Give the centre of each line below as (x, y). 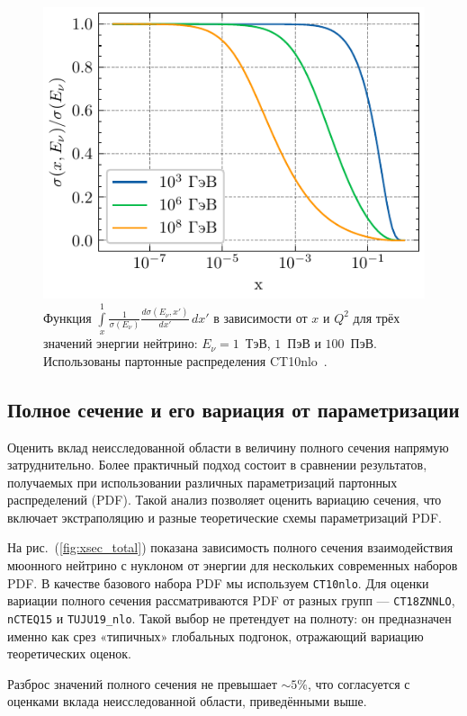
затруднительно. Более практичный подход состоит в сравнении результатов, (217, 465)
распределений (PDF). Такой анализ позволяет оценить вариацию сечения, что (225, 500)
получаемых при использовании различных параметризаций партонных (202, 482)
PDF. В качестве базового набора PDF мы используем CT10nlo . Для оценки (218, 582)
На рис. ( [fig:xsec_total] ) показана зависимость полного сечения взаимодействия (230, 547)
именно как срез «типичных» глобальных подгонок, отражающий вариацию (216, 635)
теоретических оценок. (69, 653)
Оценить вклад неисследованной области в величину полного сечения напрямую (228, 447)
